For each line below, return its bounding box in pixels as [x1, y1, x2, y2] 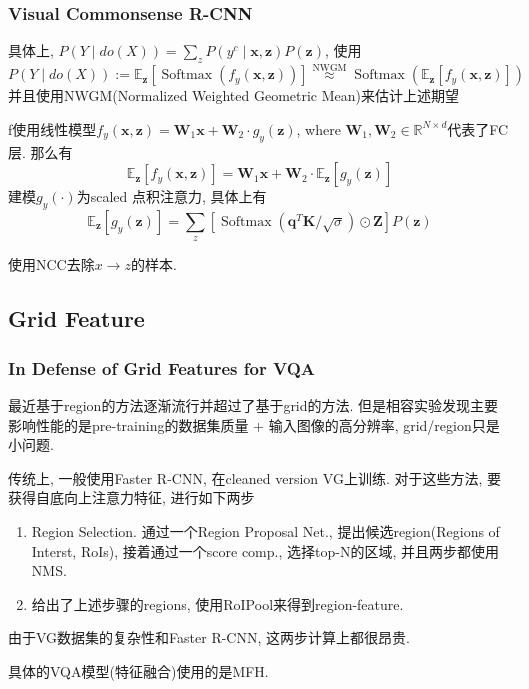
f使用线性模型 [8, 118, 97, 139]
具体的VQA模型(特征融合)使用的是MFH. [8, 660, 269, 681]
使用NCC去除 [8, 254, 95, 275]
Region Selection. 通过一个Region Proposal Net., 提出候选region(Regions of [31, 520, 500, 541]
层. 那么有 [8, 141, 73, 162]
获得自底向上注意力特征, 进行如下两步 [8, 487, 255, 508]
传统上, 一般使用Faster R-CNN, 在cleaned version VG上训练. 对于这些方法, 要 [8, 467, 502, 488]
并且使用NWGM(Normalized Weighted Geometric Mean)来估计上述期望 [8, 85, 459, 106]
